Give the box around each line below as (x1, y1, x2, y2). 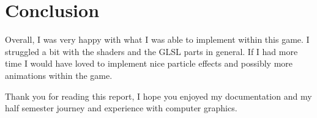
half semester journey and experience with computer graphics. (5, 101, 237, 114)
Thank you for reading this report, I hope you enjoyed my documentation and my (5, 89, 312, 102)
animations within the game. (5, 68, 113, 81)
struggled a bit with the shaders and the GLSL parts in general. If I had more (5, 45, 298, 57)
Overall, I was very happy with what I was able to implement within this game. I (5, 33, 310, 46)
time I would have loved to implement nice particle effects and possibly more (5, 57, 293, 70)
